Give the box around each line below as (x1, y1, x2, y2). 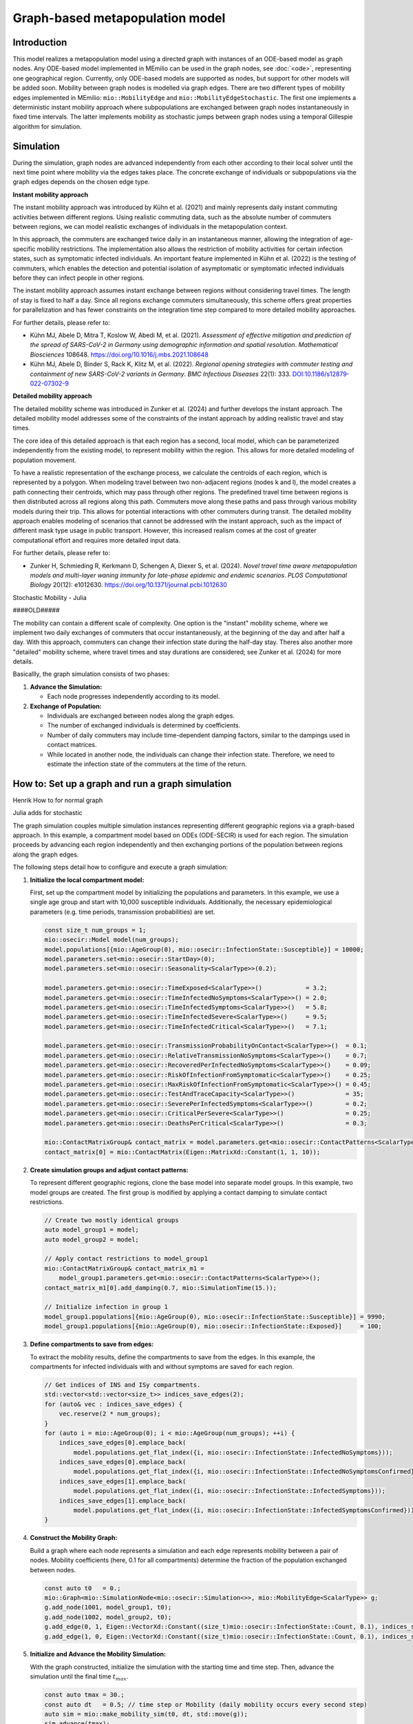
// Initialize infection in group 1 (44, 1303, 169, 1311)
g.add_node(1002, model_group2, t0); (44, 1613, 172, 1621)
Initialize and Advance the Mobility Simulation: (30, 1650, 167, 1658)
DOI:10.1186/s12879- (292, 370, 350, 378)
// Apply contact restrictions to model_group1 (44, 1255, 208, 1263)
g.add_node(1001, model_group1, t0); (44, 1603, 172, 1612)
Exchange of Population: (30, 702, 103, 710)
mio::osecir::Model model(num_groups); (44, 936, 179, 944)
